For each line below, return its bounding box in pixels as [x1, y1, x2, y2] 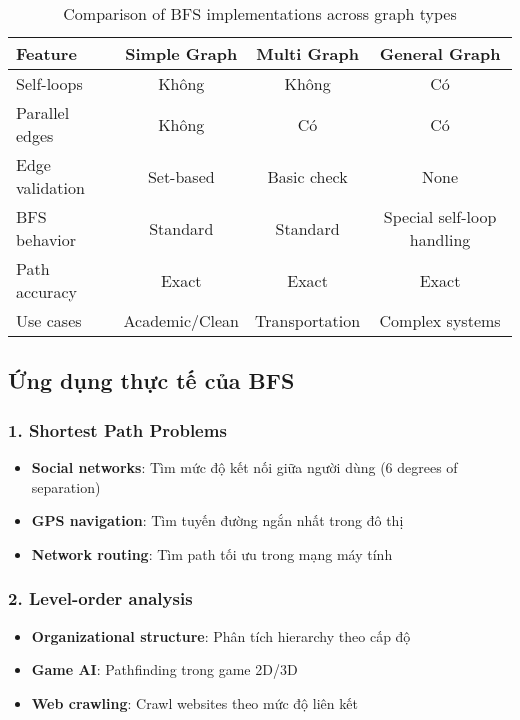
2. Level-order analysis [8, 586, 193, 611]
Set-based [147, 164, 215, 188]
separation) [31, 476, 101, 497]
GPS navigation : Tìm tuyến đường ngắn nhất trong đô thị [31, 510, 404, 531]
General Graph [379, 42, 501, 65]
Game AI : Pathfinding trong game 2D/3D [31, 659, 298, 680]
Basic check [267, 164, 348, 188]
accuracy [16, 280, 77, 303]
